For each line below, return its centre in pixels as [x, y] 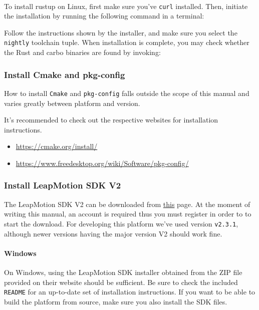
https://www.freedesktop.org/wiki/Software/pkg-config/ [102, 163]
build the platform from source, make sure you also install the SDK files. [116, 301]
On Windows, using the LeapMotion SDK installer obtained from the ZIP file [123, 272]
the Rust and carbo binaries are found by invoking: [82, 52]
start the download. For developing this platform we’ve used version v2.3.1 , [121, 223]
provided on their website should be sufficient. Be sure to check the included [121, 282]
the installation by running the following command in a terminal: [104, 16]
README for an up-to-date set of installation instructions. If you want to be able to [130, 292]
